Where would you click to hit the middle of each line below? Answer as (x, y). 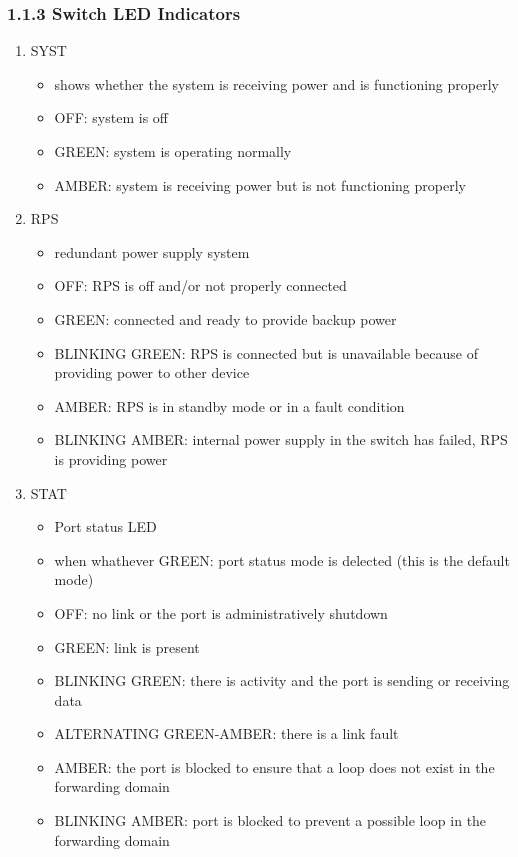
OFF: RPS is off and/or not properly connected (200, 285)
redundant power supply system (152, 251)
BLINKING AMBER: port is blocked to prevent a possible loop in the (270, 820)
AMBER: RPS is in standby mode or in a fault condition (229, 405)
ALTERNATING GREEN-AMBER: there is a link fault (226, 733)
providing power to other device (152, 372)
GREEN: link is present (127, 646)
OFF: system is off (111, 117)
